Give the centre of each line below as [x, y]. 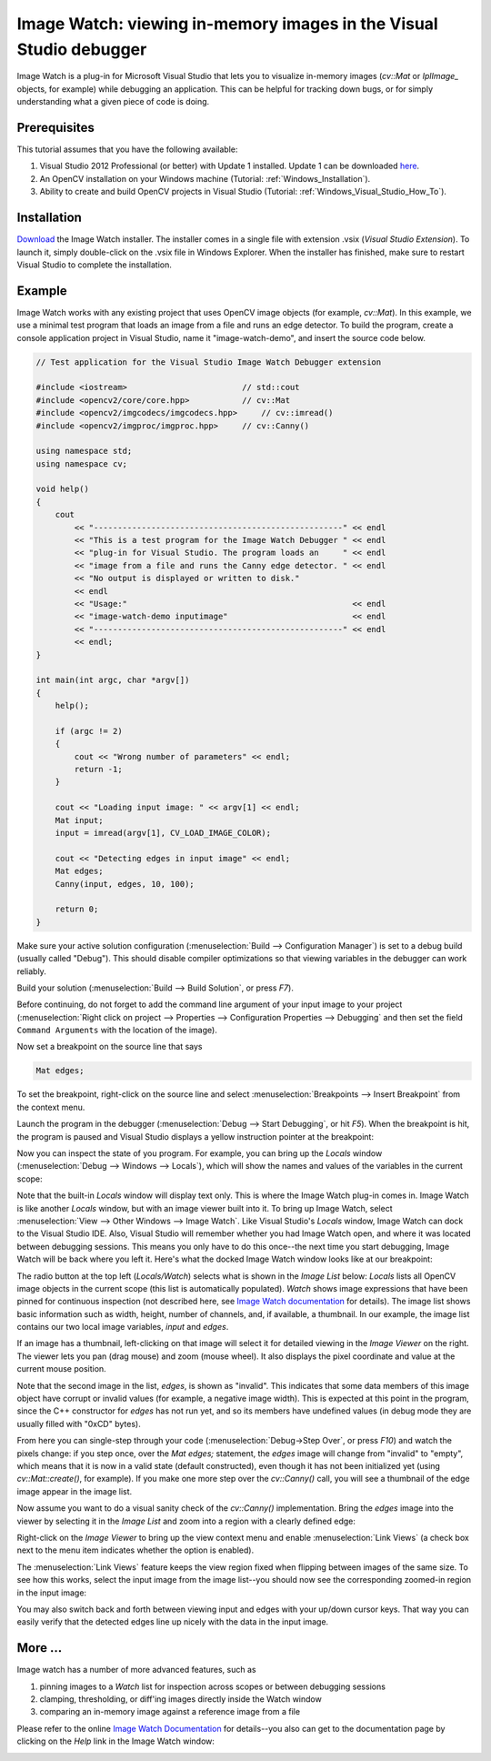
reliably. [32, 971]
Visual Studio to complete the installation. [94, 265]
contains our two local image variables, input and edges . [123, 1327]
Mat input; [79, 820]
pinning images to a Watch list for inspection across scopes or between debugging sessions [213, 1686]
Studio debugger [82, 49]
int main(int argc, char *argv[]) [113, 680]
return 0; [77, 909]
